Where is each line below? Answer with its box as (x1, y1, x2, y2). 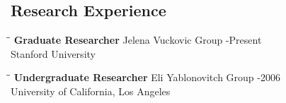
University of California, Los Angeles (11, 83, 171, 98)
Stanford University (11, 46, 96, 61)
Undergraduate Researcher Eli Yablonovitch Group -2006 (13, 70, 280, 85)
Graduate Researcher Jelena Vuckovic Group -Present (13, 32, 262, 47)
